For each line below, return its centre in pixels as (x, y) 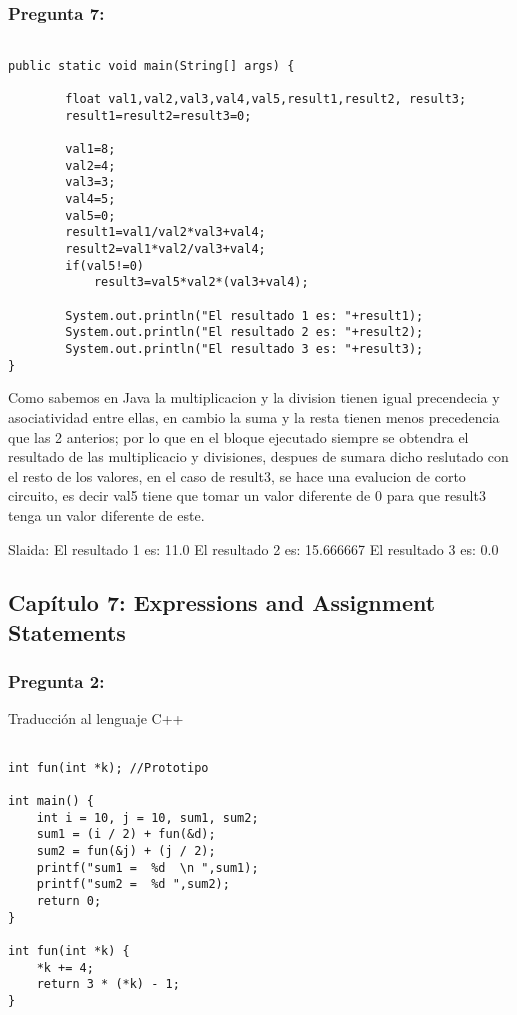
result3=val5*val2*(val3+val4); (201, 282)
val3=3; (90, 182)
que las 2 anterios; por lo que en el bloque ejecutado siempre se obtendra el (238, 436)
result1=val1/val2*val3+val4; (165, 232)
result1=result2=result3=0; (158, 115)
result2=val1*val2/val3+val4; (165, 249)
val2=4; (90, 165)
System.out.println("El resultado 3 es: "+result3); (244, 349)
